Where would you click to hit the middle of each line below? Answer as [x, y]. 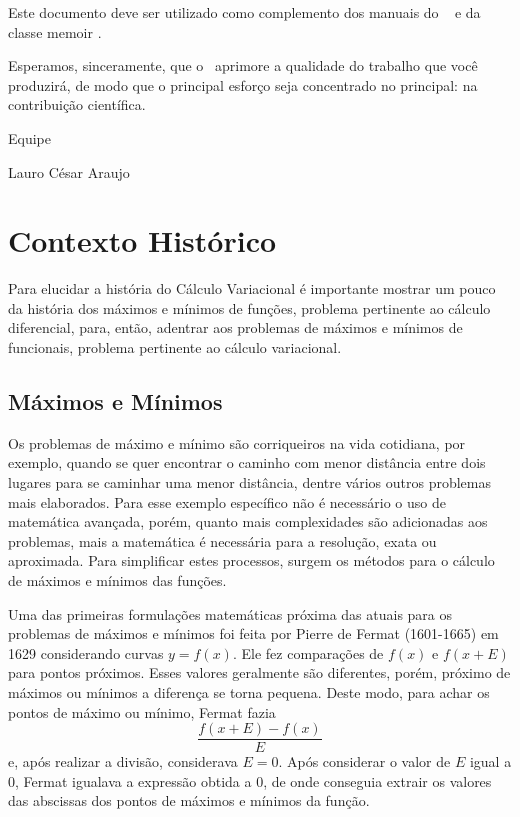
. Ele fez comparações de [308, 652]
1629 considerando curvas [86, 652]
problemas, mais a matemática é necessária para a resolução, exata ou [222, 540]
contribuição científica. [77, 104]
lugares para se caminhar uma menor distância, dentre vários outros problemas [249, 482]
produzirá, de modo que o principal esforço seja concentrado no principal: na [243, 84]
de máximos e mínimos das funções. [117, 580]
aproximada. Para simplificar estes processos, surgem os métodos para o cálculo [251, 560]
